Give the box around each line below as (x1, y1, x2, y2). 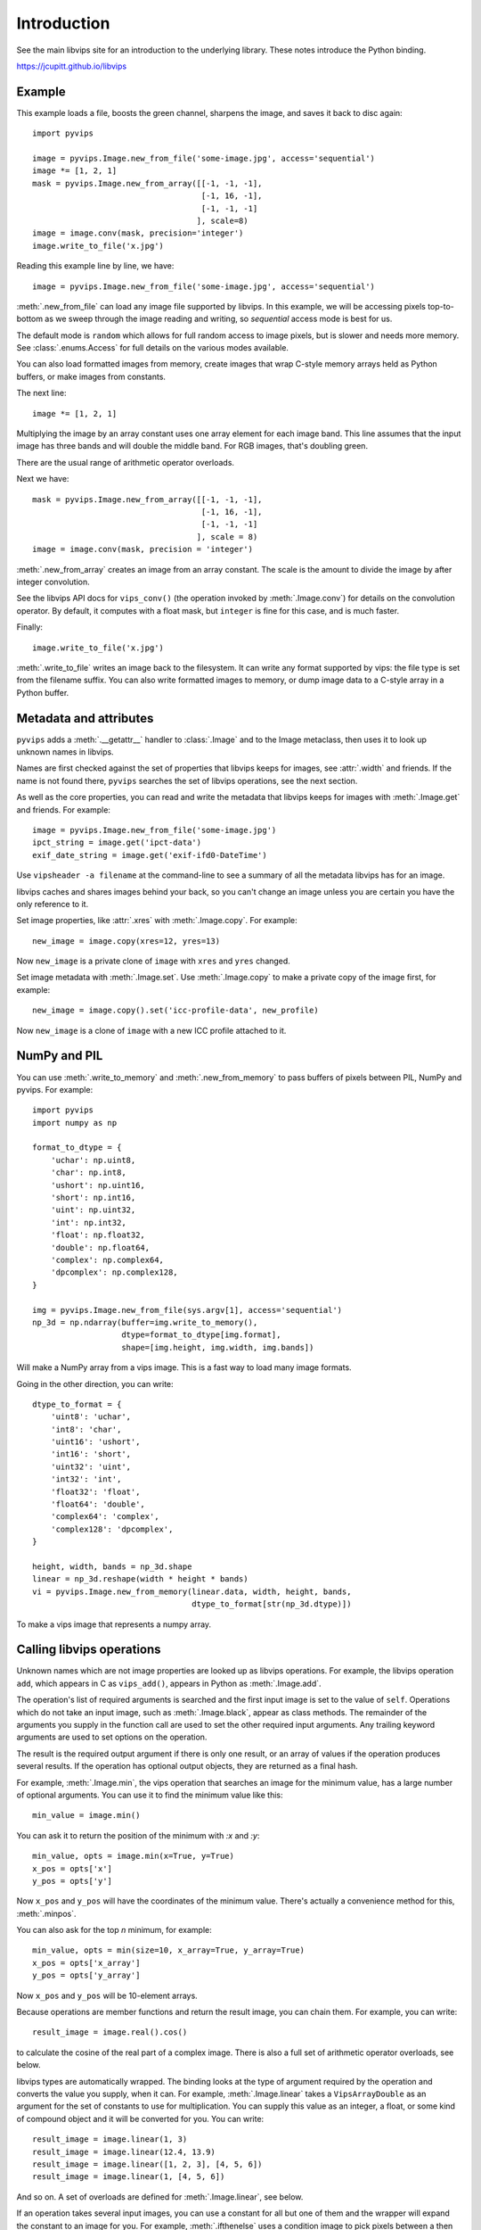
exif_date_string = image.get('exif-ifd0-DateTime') (32, 850, 267, 860)
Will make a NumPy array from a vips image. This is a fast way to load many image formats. (16, 1362, 352, 1373)
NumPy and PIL (16, 1048, 103, 1063)
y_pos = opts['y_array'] (32, 1970, 141, 1980)
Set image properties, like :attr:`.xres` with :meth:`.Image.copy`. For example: (16, 915, 298, 926)
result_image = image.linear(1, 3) (32, 2135, 188, 2144)
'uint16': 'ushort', (50, 1437, 141, 1447)
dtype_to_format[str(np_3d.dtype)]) (192, 1599, 352, 1609)
